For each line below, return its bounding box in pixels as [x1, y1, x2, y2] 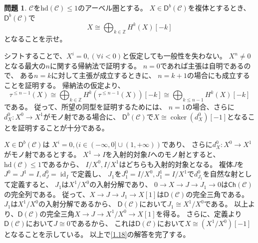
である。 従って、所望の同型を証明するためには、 [4, 101, 167, 112]
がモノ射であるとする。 [4, 149, 81, 159]
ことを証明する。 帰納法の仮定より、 [4, 79, 125, 90]
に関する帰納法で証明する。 [50, 60, 141, 70]
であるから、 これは [70, 218, 136, 228]
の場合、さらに [185, 101, 235, 112]
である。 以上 [204, 198, 249, 209]
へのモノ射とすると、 [150, 149, 220, 159]
